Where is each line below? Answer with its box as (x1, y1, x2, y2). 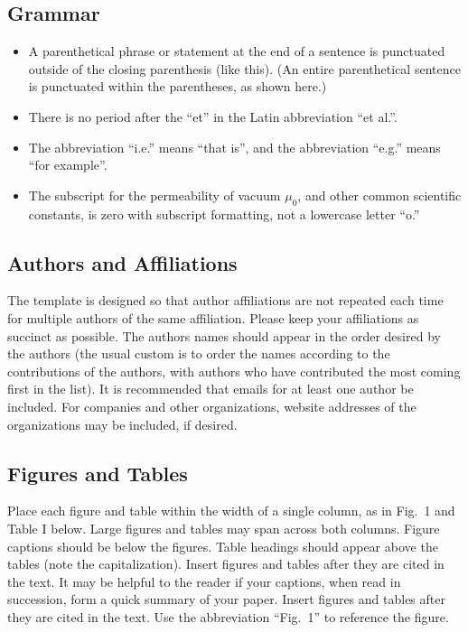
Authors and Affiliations (7, 248, 238, 276)
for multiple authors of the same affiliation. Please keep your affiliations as (7, 308, 419, 327)
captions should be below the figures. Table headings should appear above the (7, 536, 438, 555)
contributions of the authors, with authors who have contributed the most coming (7, 361, 461, 380)
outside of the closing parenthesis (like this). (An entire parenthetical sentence (28, 59, 461, 78)
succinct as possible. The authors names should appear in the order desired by (7, 326, 441, 345)
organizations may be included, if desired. (7, 414, 238, 433)
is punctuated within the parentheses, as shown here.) (28, 77, 327, 96)
